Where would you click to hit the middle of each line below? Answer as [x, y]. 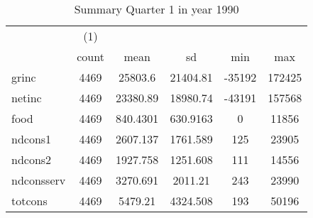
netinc [27, 98]
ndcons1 [32, 139]
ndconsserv [39, 180]
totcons [29, 201]
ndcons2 [32, 159]
